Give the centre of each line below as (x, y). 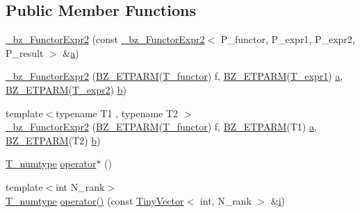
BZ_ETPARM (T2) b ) (53, 140)
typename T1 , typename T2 (117, 113)
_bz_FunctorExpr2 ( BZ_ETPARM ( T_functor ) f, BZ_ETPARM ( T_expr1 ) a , (174, 76)
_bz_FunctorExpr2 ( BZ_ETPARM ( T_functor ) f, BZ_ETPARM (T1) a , (161, 127)
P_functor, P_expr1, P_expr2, (288, 39)
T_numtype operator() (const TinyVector (95, 200)
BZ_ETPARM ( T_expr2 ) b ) (66, 89)
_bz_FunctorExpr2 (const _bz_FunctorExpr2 (105, 39)
